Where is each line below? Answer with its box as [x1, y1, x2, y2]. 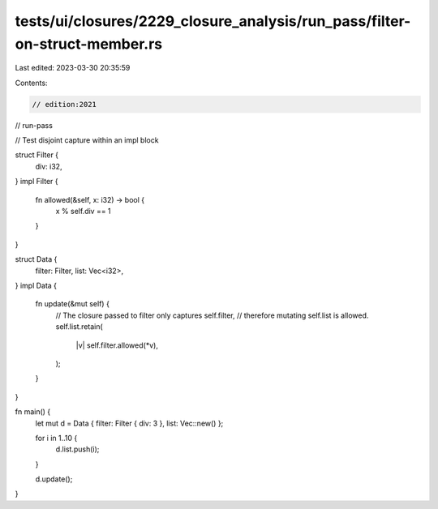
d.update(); [35, 474, 73, 484]
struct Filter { [15, 150, 59, 160]
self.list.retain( [55, 322, 103, 331]
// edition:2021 [32, 100, 97, 109]
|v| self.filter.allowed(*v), [75, 340, 158, 350]
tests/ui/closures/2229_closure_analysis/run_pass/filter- [15, 12, 411, 30]
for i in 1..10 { [35, 433, 78, 443]
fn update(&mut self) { [35, 299, 109, 309]
